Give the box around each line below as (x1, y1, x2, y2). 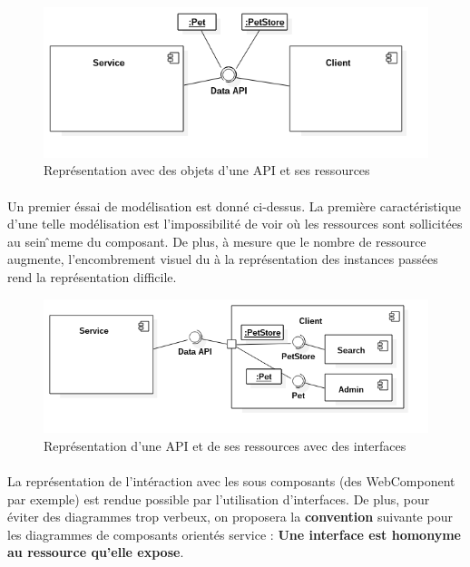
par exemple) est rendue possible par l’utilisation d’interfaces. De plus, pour (7, 489, 430, 508)
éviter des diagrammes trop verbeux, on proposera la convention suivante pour (7, 507, 453, 526)
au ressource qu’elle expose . (7, 543, 184, 562)
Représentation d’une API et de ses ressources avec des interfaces (44, 435, 406, 455)
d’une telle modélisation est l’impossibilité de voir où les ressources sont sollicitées (7, 214, 463, 233)
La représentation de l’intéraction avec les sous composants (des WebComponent (7, 471, 455, 490)
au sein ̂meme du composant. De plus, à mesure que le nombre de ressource (7, 231, 426, 250)
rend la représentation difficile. (7, 267, 177, 286)
